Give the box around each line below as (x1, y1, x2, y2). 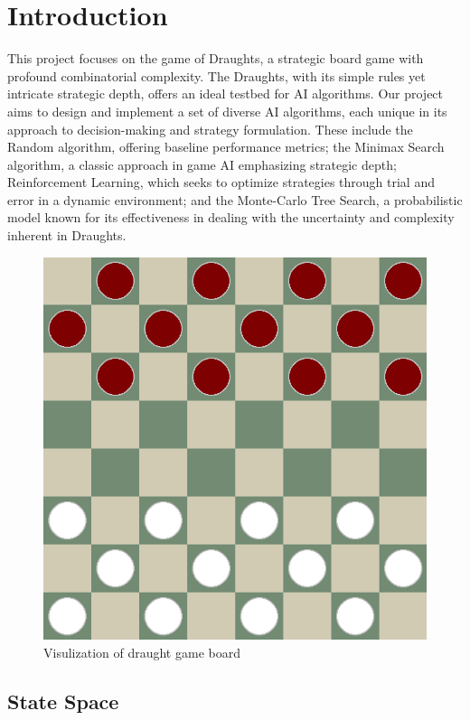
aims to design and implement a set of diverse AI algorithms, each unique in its (7, 101, 447, 120)
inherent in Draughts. (7, 226, 127, 245)
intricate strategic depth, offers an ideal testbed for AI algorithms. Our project (7, 84, 444, 103)
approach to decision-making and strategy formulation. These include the (7, 119, 413, 138)
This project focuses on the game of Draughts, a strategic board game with (7, 49, 424, 68)
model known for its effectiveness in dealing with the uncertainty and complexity (7, 208, 455, 227)
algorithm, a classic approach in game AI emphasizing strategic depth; (7, 154, 397, 173)
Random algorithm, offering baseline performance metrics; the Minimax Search (7, 137, 445, 156)
